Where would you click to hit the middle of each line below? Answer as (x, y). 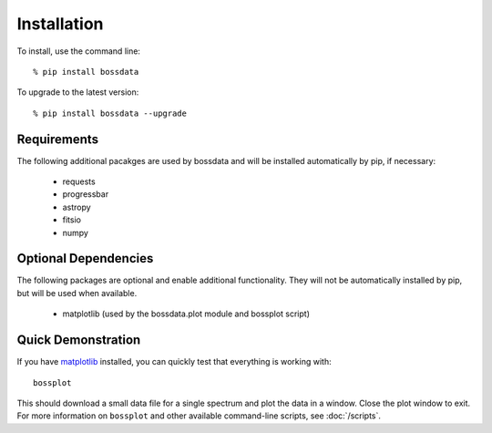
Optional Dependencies (85, 258)
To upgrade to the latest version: (78, 92)
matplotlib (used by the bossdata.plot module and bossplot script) (186, 314)
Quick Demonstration (79, 340)
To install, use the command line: (79, 51)
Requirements (58, 139)
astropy (77, 207)
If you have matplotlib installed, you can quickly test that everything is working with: (174, 362)
